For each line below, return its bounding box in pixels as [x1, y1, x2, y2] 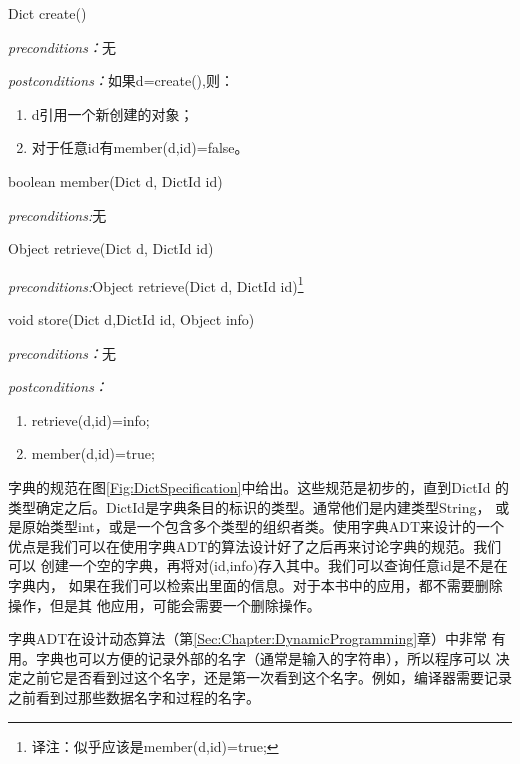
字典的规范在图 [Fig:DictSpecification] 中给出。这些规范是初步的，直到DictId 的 [8, 476, 510, 497]
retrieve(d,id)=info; [31, 409, 150, 430]
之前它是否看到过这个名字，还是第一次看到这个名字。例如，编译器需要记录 [21, 667, 512, 688]
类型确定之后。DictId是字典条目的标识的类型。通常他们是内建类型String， [8, 496, 491, 517]
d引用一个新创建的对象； [31, 103, 194, 124]
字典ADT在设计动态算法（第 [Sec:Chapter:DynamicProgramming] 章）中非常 [8, 628, 488, 649]
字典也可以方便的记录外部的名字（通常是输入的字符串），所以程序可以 [35, 647, 491, 668]
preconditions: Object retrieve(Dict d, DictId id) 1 [8, 272, 304, 296]
